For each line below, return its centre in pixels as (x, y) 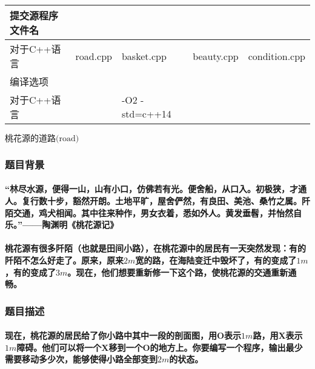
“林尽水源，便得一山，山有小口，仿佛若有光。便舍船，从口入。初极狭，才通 (156, 189)
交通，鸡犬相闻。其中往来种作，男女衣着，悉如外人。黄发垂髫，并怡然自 (157, 212)
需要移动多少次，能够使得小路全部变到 (81, 359)
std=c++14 (146, 114)
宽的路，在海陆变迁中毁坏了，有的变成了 (216, 260)
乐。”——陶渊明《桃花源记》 (62, 224)
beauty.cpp (216, 56)
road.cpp (94, 56)
